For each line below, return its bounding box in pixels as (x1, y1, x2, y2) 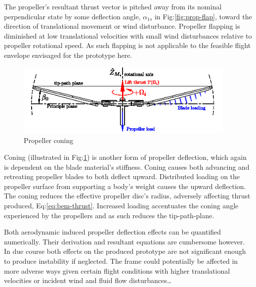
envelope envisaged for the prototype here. (4, 49, 132, 60)
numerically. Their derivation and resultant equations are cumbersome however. (4, 236, 245, 246)
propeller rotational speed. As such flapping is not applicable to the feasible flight (4, 40, 251, 50)
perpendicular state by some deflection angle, (4, 11, 141, 21)
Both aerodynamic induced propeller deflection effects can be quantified (4, 227, 221, 237)
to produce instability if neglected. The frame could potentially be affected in (4, 255, 238, 266)
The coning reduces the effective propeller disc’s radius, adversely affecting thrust (4, 191, 251, 201)
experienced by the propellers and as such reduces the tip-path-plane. (4, 210, 214, 220)
